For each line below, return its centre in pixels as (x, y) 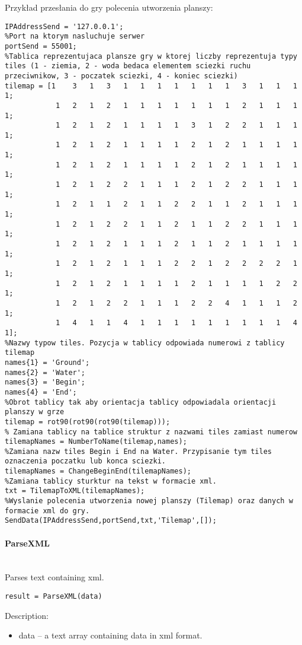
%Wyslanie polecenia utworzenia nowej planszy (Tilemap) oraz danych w (149, 501)
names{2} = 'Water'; (45, 372)
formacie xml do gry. (47, 511)
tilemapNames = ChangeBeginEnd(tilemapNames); (98, 471)
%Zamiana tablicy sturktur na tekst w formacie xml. (111, 481)
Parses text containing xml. (54, 577)
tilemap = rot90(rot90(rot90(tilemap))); (88, 422)
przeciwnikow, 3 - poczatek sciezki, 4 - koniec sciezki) (121, 76)
